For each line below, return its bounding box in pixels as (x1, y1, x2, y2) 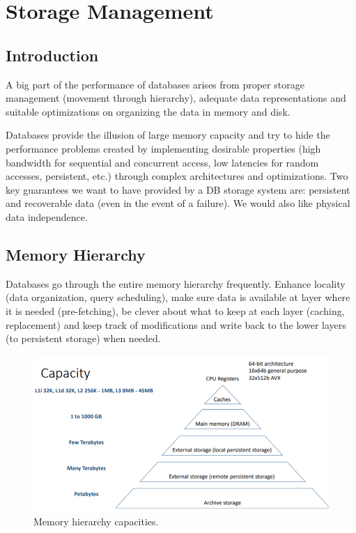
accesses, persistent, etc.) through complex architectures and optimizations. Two (6, 169, 348, 183)
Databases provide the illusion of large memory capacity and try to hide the (6, 128, 330, 142)
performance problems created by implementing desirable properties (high (6, 141, 321, 155)
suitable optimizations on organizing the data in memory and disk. (6, 104, 291, 118)
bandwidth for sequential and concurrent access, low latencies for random (6, 155, 319, 169)
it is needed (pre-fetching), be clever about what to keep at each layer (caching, (6, 303, 345, 318)
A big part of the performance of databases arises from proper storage (6, 77, 304, 91)
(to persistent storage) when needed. (6, 331, 161, 346)
